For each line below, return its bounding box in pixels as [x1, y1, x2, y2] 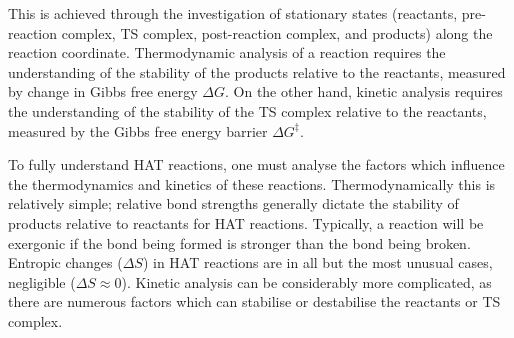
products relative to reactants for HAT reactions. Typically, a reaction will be [8, 212, 484, 233]
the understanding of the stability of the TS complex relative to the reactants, [8, 100, 487, 121]
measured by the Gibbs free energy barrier [8, 120, 268, 141]
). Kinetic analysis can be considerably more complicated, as [121, 271, 492, 292]
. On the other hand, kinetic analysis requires [225, 81, 503, 102]
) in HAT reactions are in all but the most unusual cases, [142, 252, 493, 273]
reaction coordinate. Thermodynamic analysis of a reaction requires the [8, 42, 446, 63]
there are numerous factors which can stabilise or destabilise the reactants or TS [8, 291, 501, 312]
